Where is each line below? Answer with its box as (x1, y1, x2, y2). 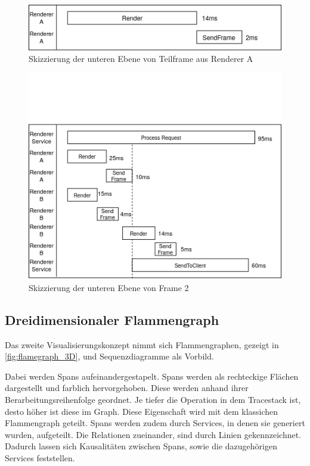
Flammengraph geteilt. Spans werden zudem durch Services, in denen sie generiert (5, 417, 305, 429)
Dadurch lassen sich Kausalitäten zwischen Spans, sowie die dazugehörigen (5, 440, 277, 452)
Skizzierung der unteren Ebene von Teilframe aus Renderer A (29, 52, 253, 65)
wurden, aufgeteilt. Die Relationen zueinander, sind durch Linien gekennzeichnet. (5, 428, 302, 440)
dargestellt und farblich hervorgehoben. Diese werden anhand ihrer (5, 381, 249, 394)
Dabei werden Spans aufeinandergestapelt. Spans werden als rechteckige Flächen (5, 370, 299, 382)
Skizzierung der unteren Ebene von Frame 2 (29, 281, 189, 293)
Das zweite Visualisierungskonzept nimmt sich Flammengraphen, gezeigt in (5, 338, 279, 351)
